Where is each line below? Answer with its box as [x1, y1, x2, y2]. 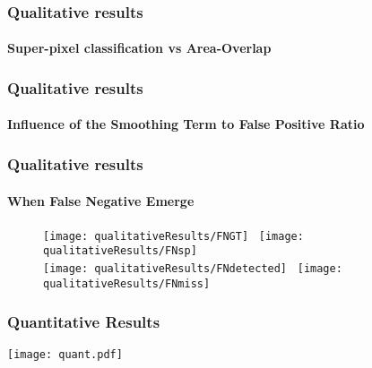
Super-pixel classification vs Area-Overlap [7, 39, 272, 57]
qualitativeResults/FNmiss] [43, 277, 211, 290]
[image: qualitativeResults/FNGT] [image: [43, 229, 304, 243]
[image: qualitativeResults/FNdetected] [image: [43, 262, 342, 276]
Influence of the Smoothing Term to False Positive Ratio [7, 115, 365, 133]
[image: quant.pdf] [7, 347, 123, 361]
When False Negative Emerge [7, 191, 195, 210]
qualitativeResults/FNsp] [43, 244, 197, 258]
